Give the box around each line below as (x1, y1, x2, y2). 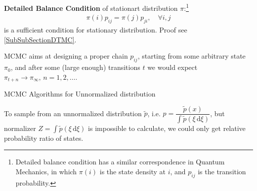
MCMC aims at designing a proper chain (4, 51, 128, 61)
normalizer (4, 123, 36, 133)
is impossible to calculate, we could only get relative (88, 123, 246, 133)
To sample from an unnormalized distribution (4, 108, 142, 118)
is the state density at (99, 166, 166, 177)
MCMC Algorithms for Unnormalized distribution (4, 89, 156, 99)
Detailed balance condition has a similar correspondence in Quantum (15, 157, 225, 167)
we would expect (147, 62, 198, 72)
